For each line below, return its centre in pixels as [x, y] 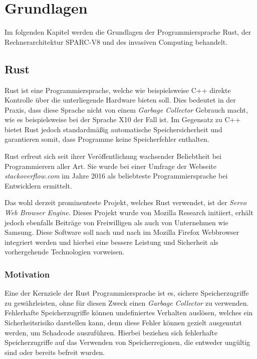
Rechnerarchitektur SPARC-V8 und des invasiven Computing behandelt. [116, 41]
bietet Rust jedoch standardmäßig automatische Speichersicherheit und [113, 129]
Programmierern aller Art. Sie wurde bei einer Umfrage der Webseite [110, 166]
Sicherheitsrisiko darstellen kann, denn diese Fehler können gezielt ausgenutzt [123, 323]
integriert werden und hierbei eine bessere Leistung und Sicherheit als [111, 242]
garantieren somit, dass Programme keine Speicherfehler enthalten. [107, 139]
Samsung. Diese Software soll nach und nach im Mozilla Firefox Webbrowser [122, 232]
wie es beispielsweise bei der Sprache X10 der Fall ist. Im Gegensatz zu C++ [123, 119]
